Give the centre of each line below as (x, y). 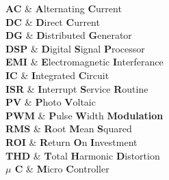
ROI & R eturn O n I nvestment (71, 141)
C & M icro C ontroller (62, 169)
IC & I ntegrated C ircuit (57, 75)
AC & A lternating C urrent (64, 8)
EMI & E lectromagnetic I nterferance (84, 62)
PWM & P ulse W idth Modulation (84, 115)
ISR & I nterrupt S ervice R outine (77, 88)
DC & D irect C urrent (53, 21)
